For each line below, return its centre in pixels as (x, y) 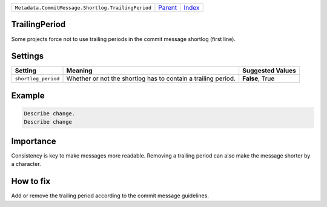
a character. (26, 164)
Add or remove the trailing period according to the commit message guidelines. (110, 196)
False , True (259, 78)
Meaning (79, 71)
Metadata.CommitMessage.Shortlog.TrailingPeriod (83, 8)
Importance (34, 141)
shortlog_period (37, 78)
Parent (168, 8)
